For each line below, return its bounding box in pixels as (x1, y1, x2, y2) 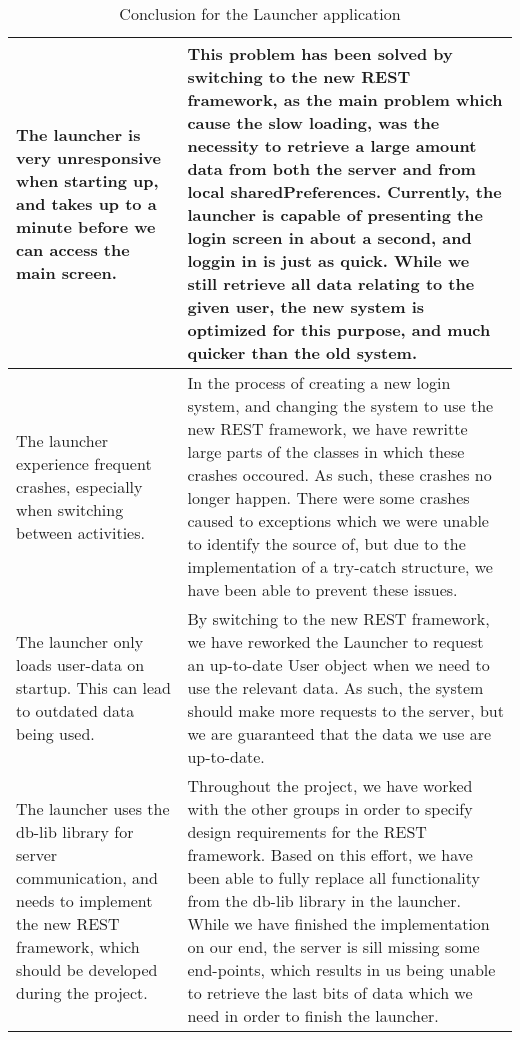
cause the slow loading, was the (187, 111, 440, 134)
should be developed (16, 958, 158, 981)
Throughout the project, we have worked (187, 774, 473, 797)
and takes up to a (16, 191, 157, 215)
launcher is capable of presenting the (187, 203, 483, 226)
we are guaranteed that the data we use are (187, 722, 492, 745)
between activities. (16, 520, 145, 544)
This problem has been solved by (187, 42, 453, 65)
